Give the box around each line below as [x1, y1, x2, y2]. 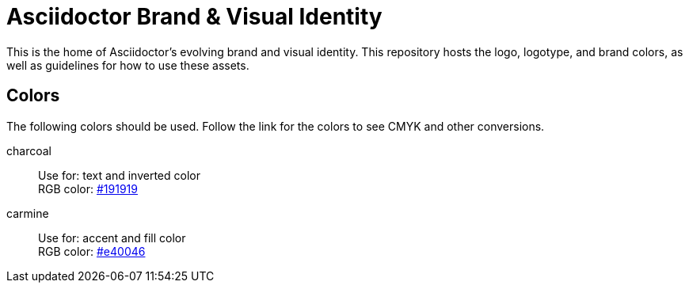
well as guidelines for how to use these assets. [6, 58, 249, 72]
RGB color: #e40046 [38, 244, 146, 258]
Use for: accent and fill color [38, 230, 186, 245]
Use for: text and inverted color [38, 168, 200, 182]
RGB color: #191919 [38, 181, 138, 196]
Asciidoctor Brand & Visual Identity [6, 3, 383, 30]
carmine [6, 206, 49, 220]
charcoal [6, 143, 51, 158]
